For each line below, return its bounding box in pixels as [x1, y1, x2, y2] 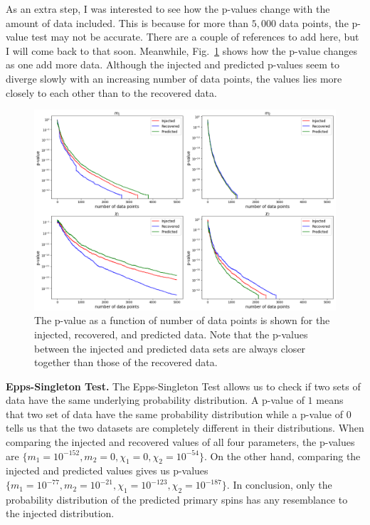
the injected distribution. [6, 506, 115, 521]
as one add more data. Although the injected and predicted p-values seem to [6, 57, 339, 72]
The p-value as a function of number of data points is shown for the [34, 313, 330, 328]
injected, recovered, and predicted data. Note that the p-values [34, 326, 308, 341]
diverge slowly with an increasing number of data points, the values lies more [6, 71, 342, 85]
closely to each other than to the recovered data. [6, 85, 217, 100]
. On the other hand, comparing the [203, 448, 361, 463]
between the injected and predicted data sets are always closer [34, 341, 306, 355]
